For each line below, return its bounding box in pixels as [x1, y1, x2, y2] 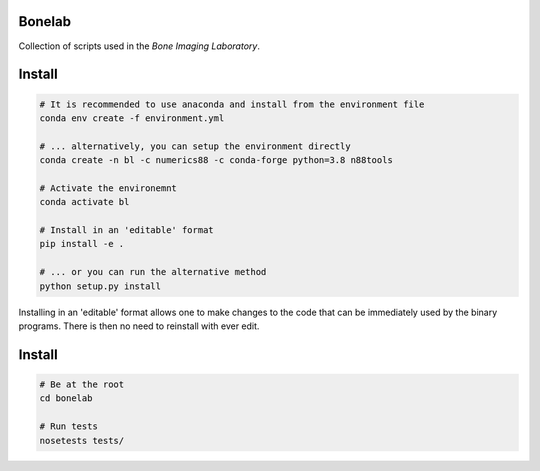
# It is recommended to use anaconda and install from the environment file [39, 98, 425, 110]
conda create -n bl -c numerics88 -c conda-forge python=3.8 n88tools [39, 155, 394, 166]
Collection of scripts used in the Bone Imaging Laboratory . [18, 40, 260, 52]
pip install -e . [39, 238, 125, 250]
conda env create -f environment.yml [39, 112, 225, 124]
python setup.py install [39, 280, 162, 292]
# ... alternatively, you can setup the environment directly [39, 140, 351, 152]
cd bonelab [39, 393, 93, 404]
